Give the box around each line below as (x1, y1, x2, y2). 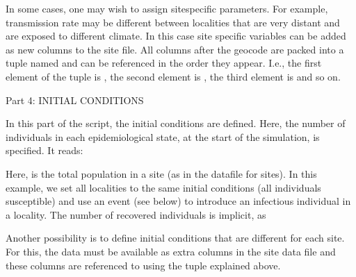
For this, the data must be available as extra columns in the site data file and (6, 244, 336, 258)
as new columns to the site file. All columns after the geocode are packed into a (6, 42, 344, 56)
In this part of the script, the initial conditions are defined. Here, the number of (6, 116, 346, 131)
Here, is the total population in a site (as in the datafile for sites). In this (6, 166, 317, 181)
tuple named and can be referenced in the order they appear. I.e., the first (6, 56, 322, 70)
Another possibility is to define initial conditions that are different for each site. (6, 230, 345, 245)
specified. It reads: (6, 143, 83, 158)
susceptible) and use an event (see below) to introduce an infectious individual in (6, 194, 351, 208)
